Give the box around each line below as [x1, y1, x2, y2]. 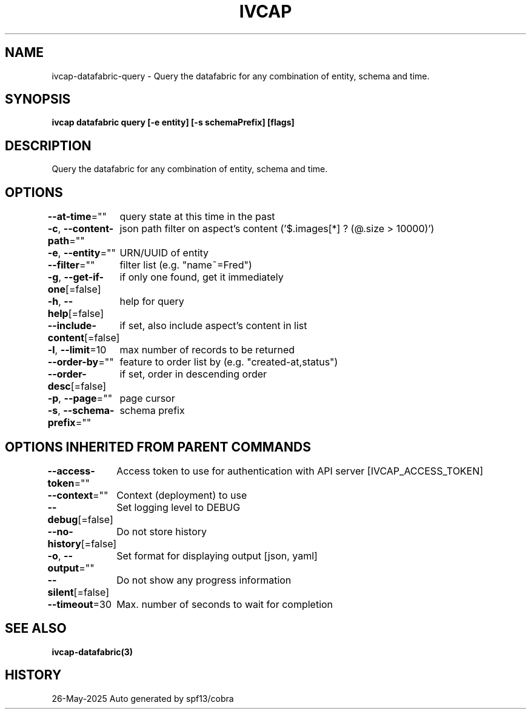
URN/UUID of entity [119, 247, 209, 259]
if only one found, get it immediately [119, 271, 284, 284]
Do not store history [116, 525, 207, 538]
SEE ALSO [5, 621, 67, 636]
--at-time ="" [47, 210, 107, 223]
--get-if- [64, 271, 104, 284]
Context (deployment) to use [116, 489, 247, 501]
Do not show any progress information [116, 573, 292, 586]
